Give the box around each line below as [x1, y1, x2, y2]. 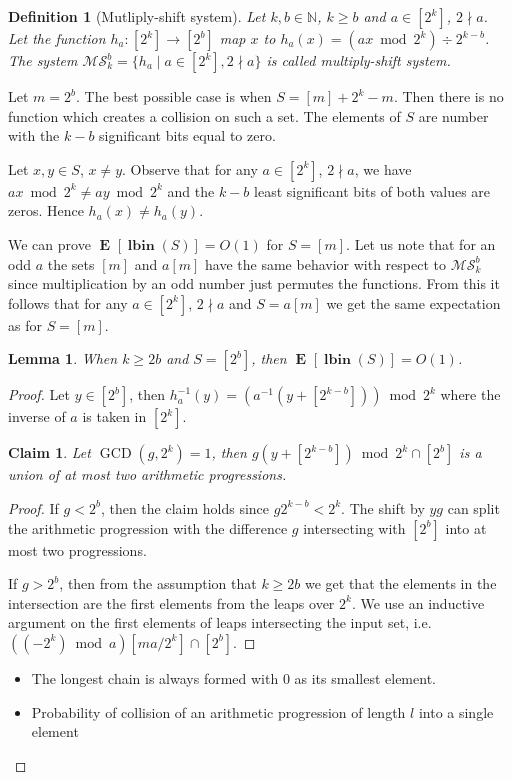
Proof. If [8, 497, 59, 518]
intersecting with [303, 517, 406, 538]
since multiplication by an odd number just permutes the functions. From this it [8, 273, 500, 294]
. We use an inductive [351, 592, 485, 613]
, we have [354, 158, 412, 179]
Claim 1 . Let [8, 442, 91, 463]
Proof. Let [8, 384, 70, 405]
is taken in [82, 406, 147, 427]
